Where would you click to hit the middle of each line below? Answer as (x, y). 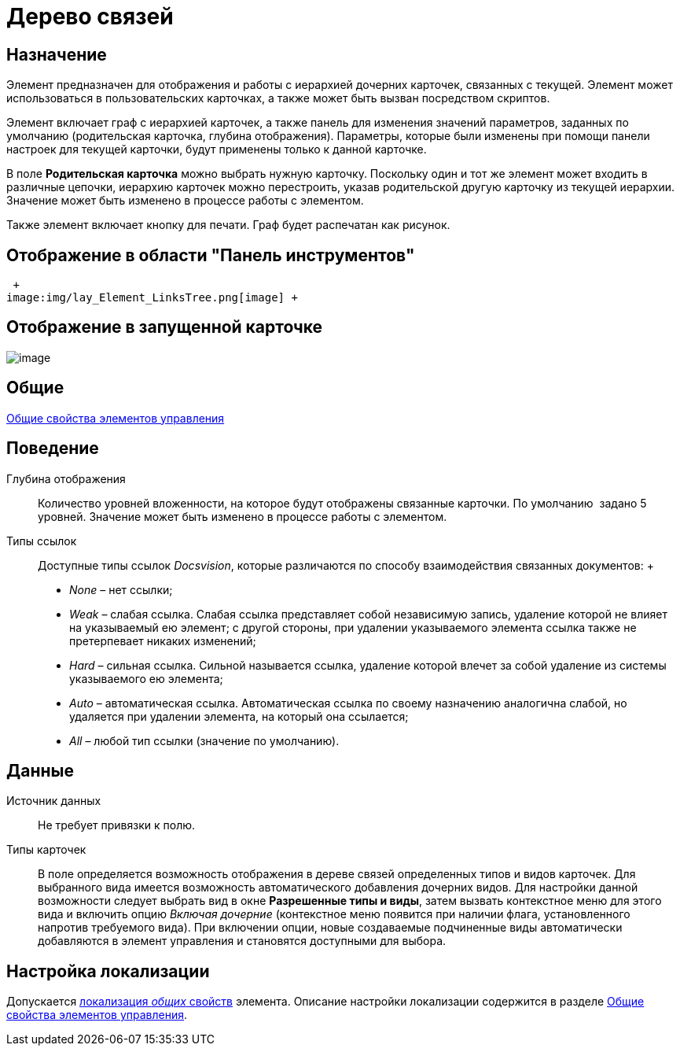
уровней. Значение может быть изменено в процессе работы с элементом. (243, 516)
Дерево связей (90, 17)
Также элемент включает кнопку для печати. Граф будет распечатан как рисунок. (228, 225)
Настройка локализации (108, 971)
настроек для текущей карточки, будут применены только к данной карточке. (217, 149)
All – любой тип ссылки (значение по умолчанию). (204, 740)
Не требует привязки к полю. (117, 825)
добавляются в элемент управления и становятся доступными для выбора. (242, 941)
